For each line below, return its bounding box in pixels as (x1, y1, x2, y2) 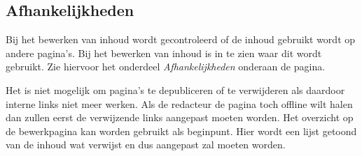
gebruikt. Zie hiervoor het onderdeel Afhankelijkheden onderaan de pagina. (6, 59, 326, 74)
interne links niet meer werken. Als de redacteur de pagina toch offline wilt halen (6, 96, 353, 111)
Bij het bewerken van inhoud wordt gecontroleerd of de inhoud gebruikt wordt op (6, 32, 356, 47)
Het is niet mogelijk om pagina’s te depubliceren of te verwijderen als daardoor (6, 82, 345, 97)
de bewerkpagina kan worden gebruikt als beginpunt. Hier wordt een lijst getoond (6, 123, 357, 138)
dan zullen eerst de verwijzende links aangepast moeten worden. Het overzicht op (6, 110, 354, 125)
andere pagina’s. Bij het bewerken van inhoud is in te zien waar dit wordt (6, 45, 322, 60)
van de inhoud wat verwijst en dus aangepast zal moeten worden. (6, 137, 286, 152)
